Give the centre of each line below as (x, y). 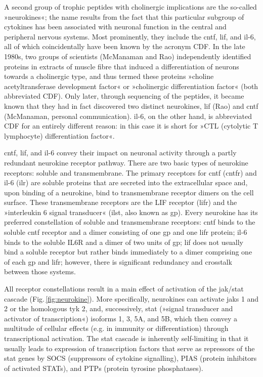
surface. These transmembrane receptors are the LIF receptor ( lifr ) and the (121, 202)
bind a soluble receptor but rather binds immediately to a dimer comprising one (128, 252)
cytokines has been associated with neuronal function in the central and (115, 27)
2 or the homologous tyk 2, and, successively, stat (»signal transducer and (119, 308)
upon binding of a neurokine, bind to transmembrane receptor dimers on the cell (129, 192)
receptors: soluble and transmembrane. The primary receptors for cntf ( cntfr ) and (130, 172)
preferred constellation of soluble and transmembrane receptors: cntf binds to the (130, 222)
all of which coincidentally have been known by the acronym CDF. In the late (125, 46)
